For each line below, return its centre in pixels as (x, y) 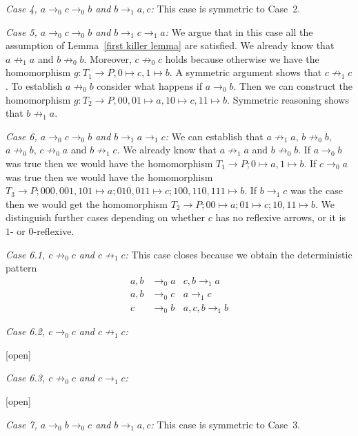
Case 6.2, (26, 331)
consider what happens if (150, 85)
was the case (316, 190)
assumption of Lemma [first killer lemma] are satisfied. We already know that (170, 45)
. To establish (34, 85)
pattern (21, 268)
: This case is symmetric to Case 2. (226, 8)
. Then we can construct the (293, 85)
